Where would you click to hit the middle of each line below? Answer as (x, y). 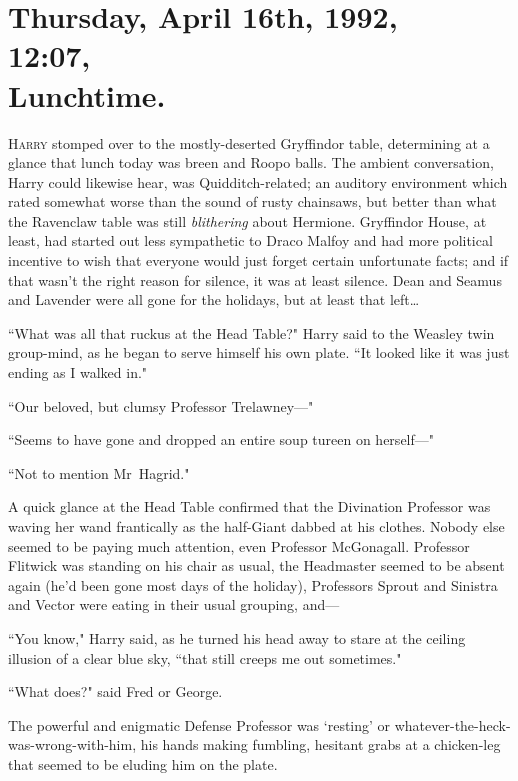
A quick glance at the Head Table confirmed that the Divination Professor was (249, 506)
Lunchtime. (87, 94)
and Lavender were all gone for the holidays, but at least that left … (214, 299)
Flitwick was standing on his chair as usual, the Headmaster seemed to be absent (256, 565)
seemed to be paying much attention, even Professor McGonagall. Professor (239, 545)
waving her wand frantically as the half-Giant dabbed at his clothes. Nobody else (256, 526)
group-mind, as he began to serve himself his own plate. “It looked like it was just (259, 352)
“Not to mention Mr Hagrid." (99, 472)
